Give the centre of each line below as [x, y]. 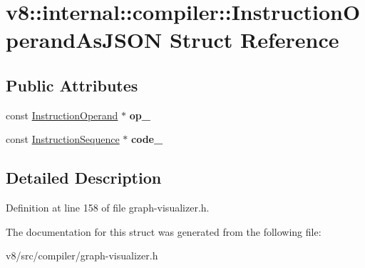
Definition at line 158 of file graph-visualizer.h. [108, 208]
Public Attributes [72, 85]
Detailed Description [84, 178]
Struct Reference [254, 40]
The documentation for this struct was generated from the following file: [164, 231]
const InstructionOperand [62, 115]
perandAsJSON [84, 40]
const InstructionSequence [63, 139]
